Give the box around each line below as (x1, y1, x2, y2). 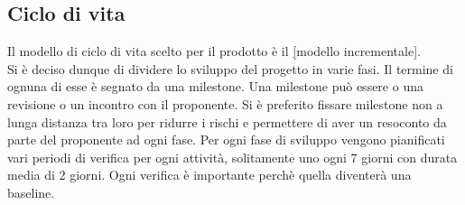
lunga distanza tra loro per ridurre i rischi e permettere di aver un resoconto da (7, 112, 447, 131)
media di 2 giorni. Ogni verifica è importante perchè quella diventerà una (7, 165, 412, 184)
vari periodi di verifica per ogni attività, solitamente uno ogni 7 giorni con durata (7, 147, 458, 166)
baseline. (7, 182, 55, 201)
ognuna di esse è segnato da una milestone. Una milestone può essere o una (7, 77, 423, 96)
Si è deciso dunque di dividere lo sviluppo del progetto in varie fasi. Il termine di (7, 59, 453, 78)
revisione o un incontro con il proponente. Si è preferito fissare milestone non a (7, 94, 443, 113)
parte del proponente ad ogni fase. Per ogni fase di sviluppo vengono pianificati (7, 130, 445, 149)
